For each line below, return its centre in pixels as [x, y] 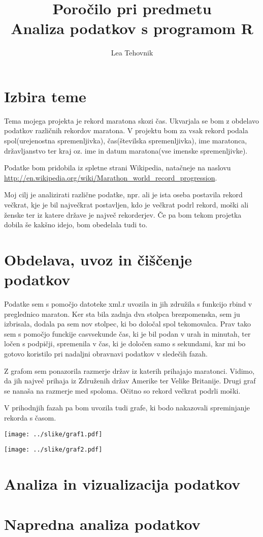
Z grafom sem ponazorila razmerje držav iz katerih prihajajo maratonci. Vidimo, [129, 370]
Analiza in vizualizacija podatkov [122, 484]
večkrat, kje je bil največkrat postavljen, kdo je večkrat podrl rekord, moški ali [126, 204]
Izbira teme [45, 96]
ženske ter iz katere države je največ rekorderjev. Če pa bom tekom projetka [123, 214]
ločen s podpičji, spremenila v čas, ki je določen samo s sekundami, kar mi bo [125, 344]
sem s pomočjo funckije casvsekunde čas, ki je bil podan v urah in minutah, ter [127, 333]
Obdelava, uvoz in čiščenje [98, 259]
